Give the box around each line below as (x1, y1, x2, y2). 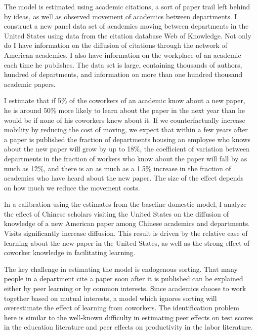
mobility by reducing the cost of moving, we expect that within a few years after (4, 124, 248, 135)
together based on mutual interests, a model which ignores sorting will (4, 293, 217, 303)
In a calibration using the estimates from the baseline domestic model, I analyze (4, 199, 247, 209)
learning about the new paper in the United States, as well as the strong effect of (4, 237, 250, 248)
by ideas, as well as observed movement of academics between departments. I (4, 11, 237, 21)
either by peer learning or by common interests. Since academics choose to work (4, 283, 246, 294)
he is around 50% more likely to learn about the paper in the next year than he (4, 105, 245, 115)
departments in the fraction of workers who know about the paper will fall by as (4, 153, 247, 163)
